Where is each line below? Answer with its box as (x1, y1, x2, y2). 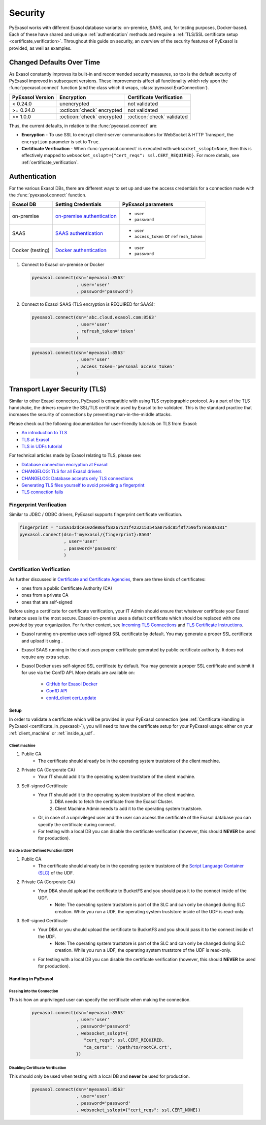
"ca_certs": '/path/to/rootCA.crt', (84, 1044, 172, 1050)
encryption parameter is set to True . (21, 138, 100, 145)
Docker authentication (55, 247, 107, 254)
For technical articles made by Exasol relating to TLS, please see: (9, 452, 141, 458)
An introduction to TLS (21, 430, 67, 436)
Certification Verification (9, 566, 70, 573)
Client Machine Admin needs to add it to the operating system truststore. (55, 805, 202, 811)
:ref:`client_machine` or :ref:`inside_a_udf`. (9, 730, 95, 736)
